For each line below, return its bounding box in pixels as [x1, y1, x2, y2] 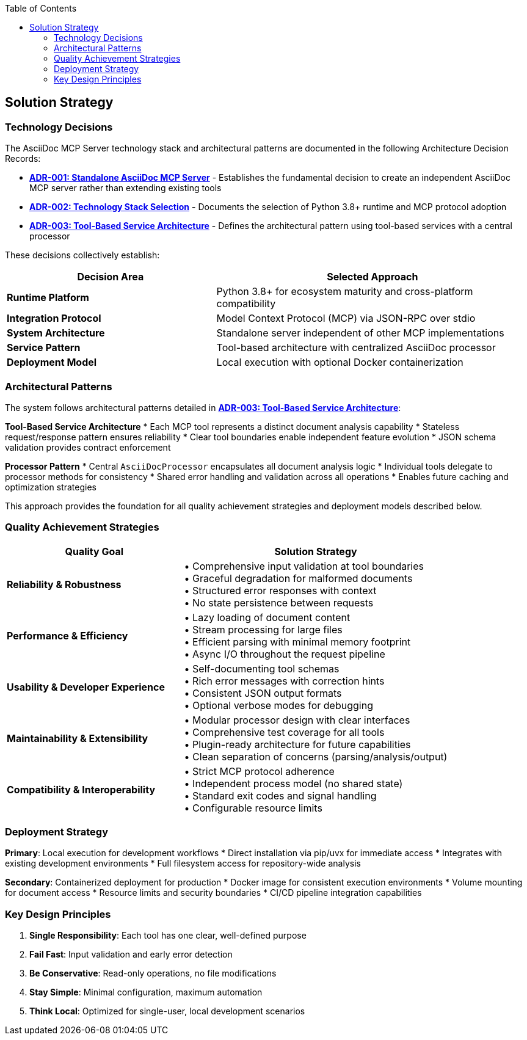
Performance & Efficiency [7, 629, 128, 642]
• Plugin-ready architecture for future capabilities [184, 738, 411, 751]
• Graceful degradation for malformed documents [184, 572, 413, 584]
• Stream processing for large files [184, 623, 343, 636]
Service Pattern [7, 341, 81, 354]
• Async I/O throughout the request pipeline [184, 647, 385, 660]
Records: [5, 153, 41, 164]
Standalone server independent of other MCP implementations [216, 327, 504, 340]
